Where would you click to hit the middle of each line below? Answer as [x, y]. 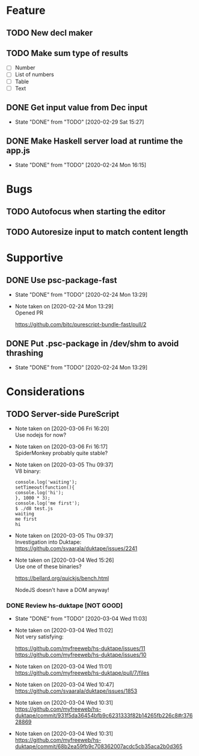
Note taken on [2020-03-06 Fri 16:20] [62, 428]
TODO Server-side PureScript [63, 414]
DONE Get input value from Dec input [77, 108]
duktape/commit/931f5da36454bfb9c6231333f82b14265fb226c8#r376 [104, 716]
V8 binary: [28, 471]
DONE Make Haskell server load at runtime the [95, 141]
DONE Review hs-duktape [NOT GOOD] [65, 605]
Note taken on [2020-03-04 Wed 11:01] [63, 667]
